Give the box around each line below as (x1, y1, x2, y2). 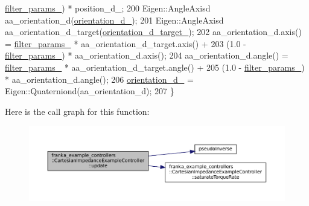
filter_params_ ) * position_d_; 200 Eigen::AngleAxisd (5, 2, 211, 14)
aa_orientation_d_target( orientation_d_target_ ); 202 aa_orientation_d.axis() (5, 25, 302, 38)
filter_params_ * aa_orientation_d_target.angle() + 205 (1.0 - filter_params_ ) (5, 60, 305, 73)
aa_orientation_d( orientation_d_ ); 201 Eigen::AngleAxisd (5, 13, 224, 26)
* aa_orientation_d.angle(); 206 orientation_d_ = (5, 72, 194, 85)
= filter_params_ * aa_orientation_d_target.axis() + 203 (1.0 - (5, 37, 246, 50)
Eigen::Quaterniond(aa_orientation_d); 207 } (5, 85, 174, 97)
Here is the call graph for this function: (5, 105, 150, 117)
